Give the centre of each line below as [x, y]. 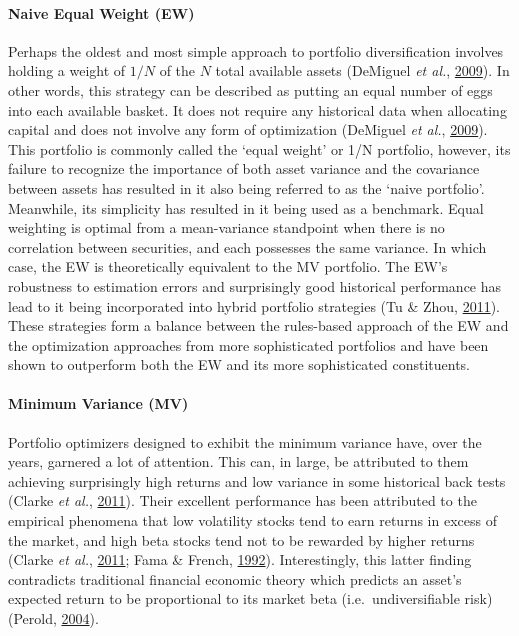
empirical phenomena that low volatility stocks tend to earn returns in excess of [252, 520]
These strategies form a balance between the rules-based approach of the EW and [258, 325]
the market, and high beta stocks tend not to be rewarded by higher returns [241, 539]
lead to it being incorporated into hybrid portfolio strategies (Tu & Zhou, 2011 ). [254, 305]
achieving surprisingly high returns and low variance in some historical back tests [257, 480]
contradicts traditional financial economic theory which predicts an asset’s [235, 578]
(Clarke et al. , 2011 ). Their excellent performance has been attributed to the [242, 500]
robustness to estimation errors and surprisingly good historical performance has [255, 285]
